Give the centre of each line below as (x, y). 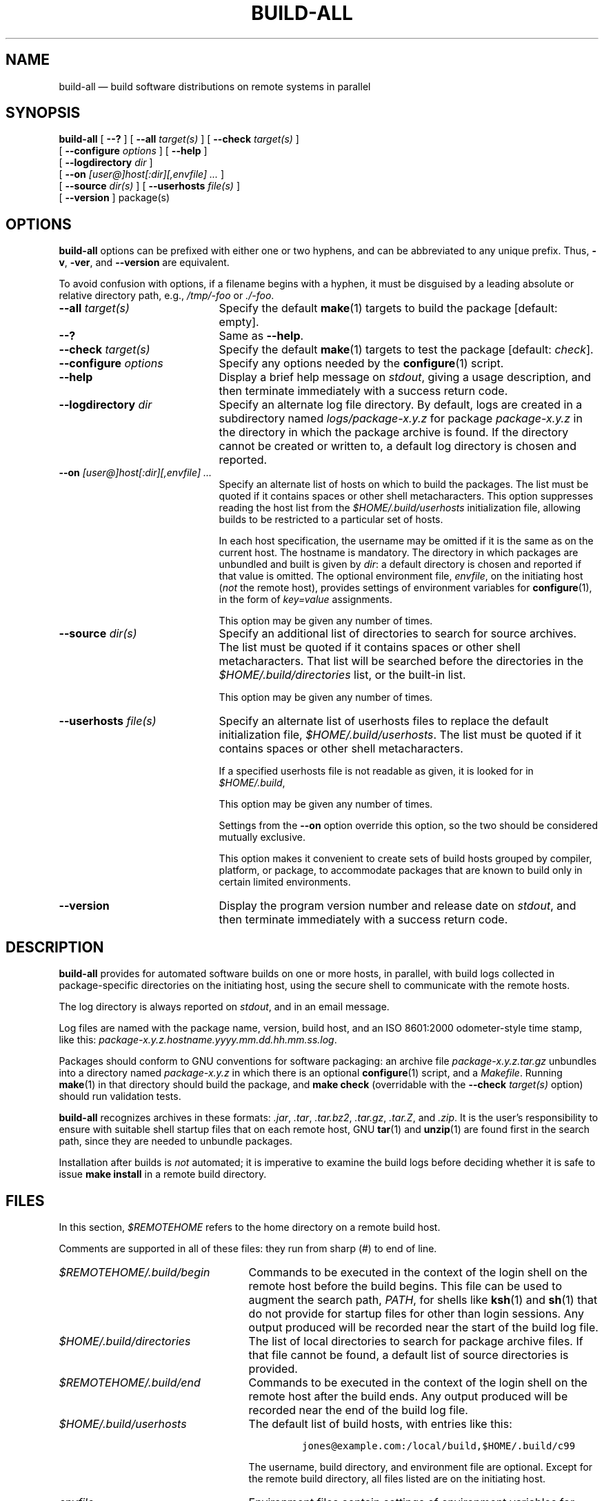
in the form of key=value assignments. (306, 600)
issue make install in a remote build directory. (163, 1174)
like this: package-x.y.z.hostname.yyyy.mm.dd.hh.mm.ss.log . (198, 1040)
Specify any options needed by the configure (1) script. (361, 364)
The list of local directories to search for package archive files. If (416, 1341)
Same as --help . (261, 336)
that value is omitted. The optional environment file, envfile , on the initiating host (401, 576)
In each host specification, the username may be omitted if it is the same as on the (406, 541)
